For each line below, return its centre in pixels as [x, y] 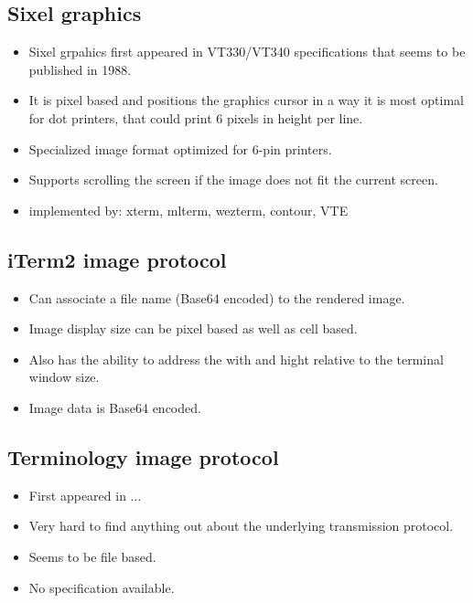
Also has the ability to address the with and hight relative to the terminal [236, 359]
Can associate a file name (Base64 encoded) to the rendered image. [217, 297]
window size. [64, 377]
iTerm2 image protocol [117, 259]
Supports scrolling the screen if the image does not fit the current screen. [233, 180]
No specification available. [102, 587]
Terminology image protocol [143, 456]
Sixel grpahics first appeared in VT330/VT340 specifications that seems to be [247, 52]
